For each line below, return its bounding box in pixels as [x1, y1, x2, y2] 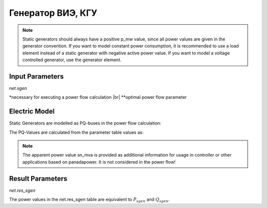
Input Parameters [9, 72, 64, 81]
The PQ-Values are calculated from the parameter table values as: [9, 129, 144, 135]
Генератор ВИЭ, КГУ [9, 7, 97, 18]
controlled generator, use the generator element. [22, 57, 122, 63]
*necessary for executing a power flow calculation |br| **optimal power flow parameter [9, 94, 187, 100]
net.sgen [9, 85, 27, 91]
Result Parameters [9, 174, 68, 183]
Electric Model [9, 107, 55, 116]
